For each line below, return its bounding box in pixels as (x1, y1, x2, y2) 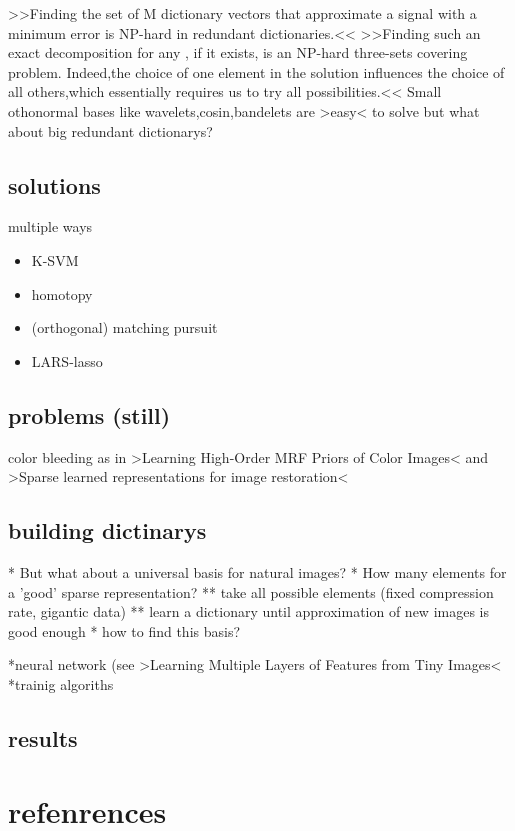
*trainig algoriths (8, 673, 114, 694)
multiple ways (8, 216, 93, 237)
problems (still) (8, 399, 171, 430)
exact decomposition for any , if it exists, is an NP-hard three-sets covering (8, 42, 468, 63)
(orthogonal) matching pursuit (31, 317, 218, 338)
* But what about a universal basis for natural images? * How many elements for (8, 561, 507, 582)
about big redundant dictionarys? (8, 120, 213, 141)
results (8, 722, 78, 753)
